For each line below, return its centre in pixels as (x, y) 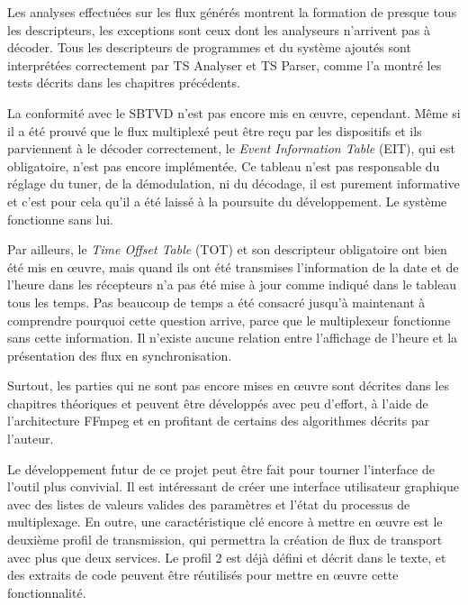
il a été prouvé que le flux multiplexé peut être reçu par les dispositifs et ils (215, 130)
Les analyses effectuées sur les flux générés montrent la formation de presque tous (232, 12)
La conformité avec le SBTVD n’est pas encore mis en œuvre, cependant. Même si (234, 112)
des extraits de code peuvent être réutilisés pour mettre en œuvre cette (203, 575)
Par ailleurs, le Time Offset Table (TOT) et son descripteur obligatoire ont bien (227, 249)
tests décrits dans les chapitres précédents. (124, 82)
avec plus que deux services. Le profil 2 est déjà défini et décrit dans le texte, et (227, 557)
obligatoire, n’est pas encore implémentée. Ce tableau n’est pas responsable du (224, 165)
